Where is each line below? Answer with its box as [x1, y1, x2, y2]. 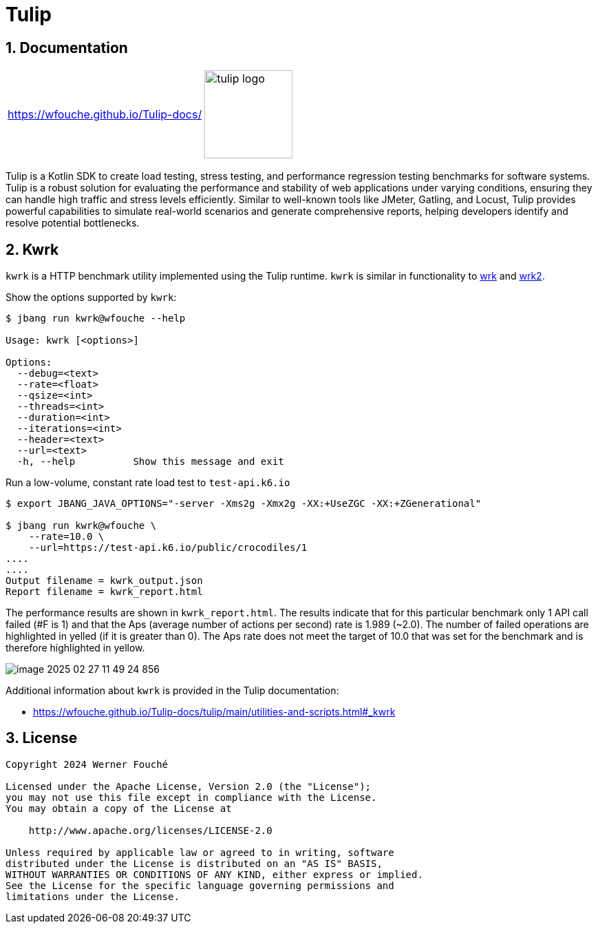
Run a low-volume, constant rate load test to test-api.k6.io [6, 477, 290, 489]
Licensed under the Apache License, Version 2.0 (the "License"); [6, 780, 372, 792]
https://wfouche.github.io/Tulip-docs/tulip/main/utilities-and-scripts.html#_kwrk [33, 706, 396, 718]
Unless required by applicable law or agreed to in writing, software [6, 846, 394, 858]
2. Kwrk [6, 240, 59, 258]
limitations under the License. [6, 890, 180, 902]
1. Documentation [6, 39, 128, 56]
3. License [6, 729, 78, 747]
